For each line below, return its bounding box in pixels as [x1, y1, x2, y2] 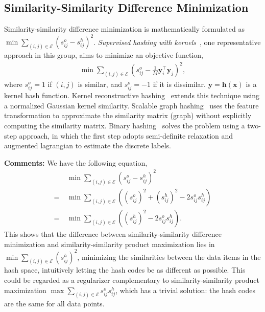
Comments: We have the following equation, [4, 157, 148, 168]
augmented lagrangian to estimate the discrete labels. [4, 140, 171, 151]
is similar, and [78, 79, 122, 90]
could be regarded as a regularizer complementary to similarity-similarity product [4, 275, 259, 285]
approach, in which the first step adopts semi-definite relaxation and [19, 130, 233, 141]
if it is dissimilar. [153, 79, 206, 90]
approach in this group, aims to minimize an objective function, [4, 50, 203, 60]
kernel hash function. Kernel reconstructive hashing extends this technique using [4, 90, 259, 101]
